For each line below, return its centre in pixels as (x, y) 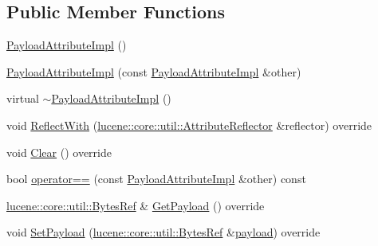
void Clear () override (59, 152)
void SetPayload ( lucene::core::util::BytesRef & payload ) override (163, 232)
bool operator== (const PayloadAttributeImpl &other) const (156, 179)
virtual (23, 98)
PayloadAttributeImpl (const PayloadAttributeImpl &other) (154, 71)
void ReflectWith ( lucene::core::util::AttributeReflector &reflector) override (189, 125)
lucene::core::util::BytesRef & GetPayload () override (136, 205)
